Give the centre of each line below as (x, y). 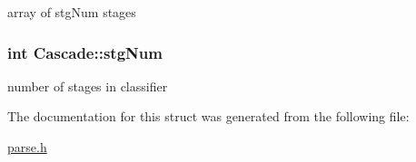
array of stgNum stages (72, 12)
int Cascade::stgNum (85, 52)
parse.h (27, 147)
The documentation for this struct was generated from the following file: (208, 116)
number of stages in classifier (88, 86)
